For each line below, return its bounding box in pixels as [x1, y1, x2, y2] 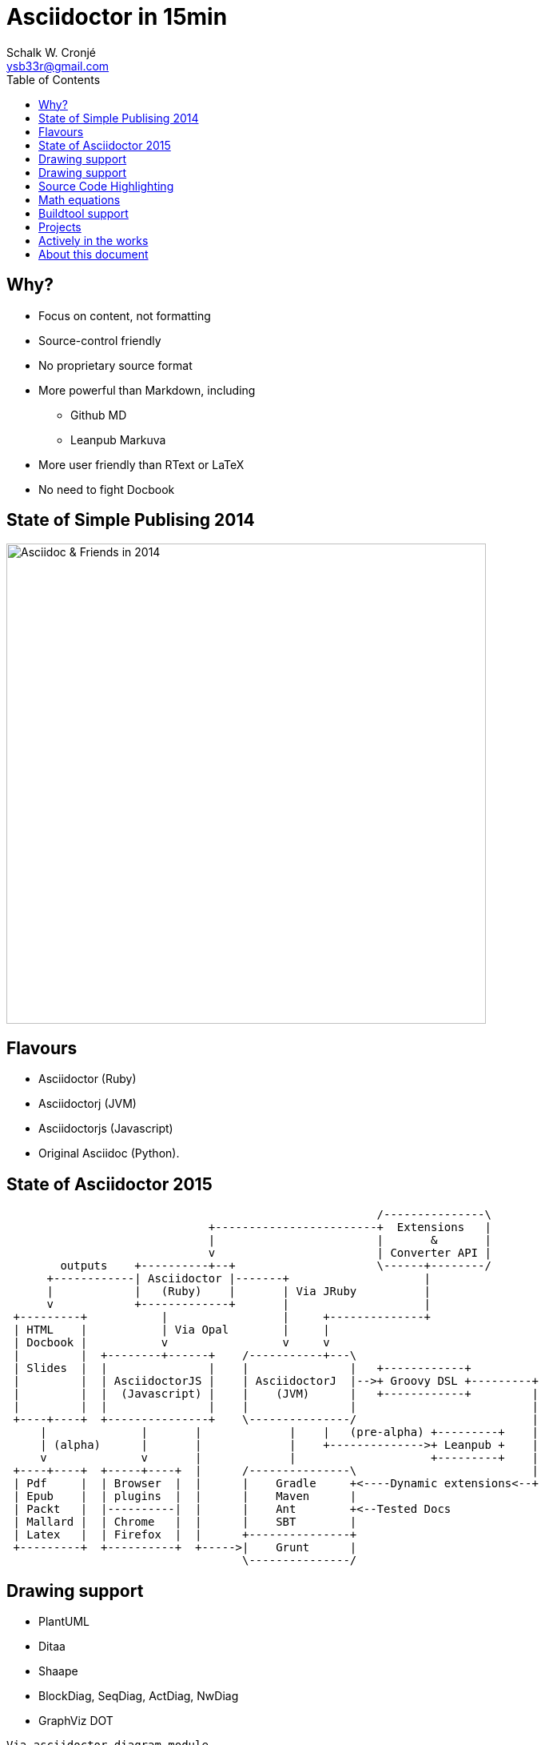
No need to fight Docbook [38, 482, 175, 496]
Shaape [38, 1663, 78, 1678]
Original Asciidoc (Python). [38, 1146, 180, 1161]
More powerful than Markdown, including [38, 383, 256, 397]
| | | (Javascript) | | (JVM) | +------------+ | [13, 1387, 539, 1401]
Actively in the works [38, 233, 149, 247]
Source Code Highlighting [38, 179, 174, 193]
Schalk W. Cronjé [6, 45, 97, 59]
